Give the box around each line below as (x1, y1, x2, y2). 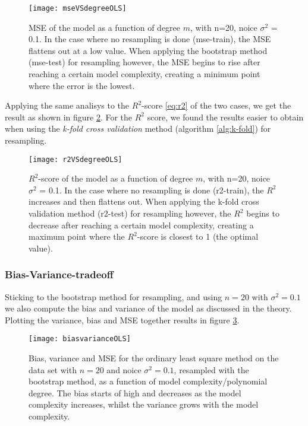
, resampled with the (174, 363, 249, 376)
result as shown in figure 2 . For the (5, 110, 133, 123)
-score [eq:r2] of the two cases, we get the (142, 99, 291, 112)
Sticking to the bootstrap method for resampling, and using (5, 290, 222, 303)
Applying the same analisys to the (5, 99, 130, 112)
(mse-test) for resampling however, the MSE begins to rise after (29, 56, 260, 68)
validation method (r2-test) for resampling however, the (29, 207, 231, 220)
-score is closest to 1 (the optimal (137, 230, 259, 243)
